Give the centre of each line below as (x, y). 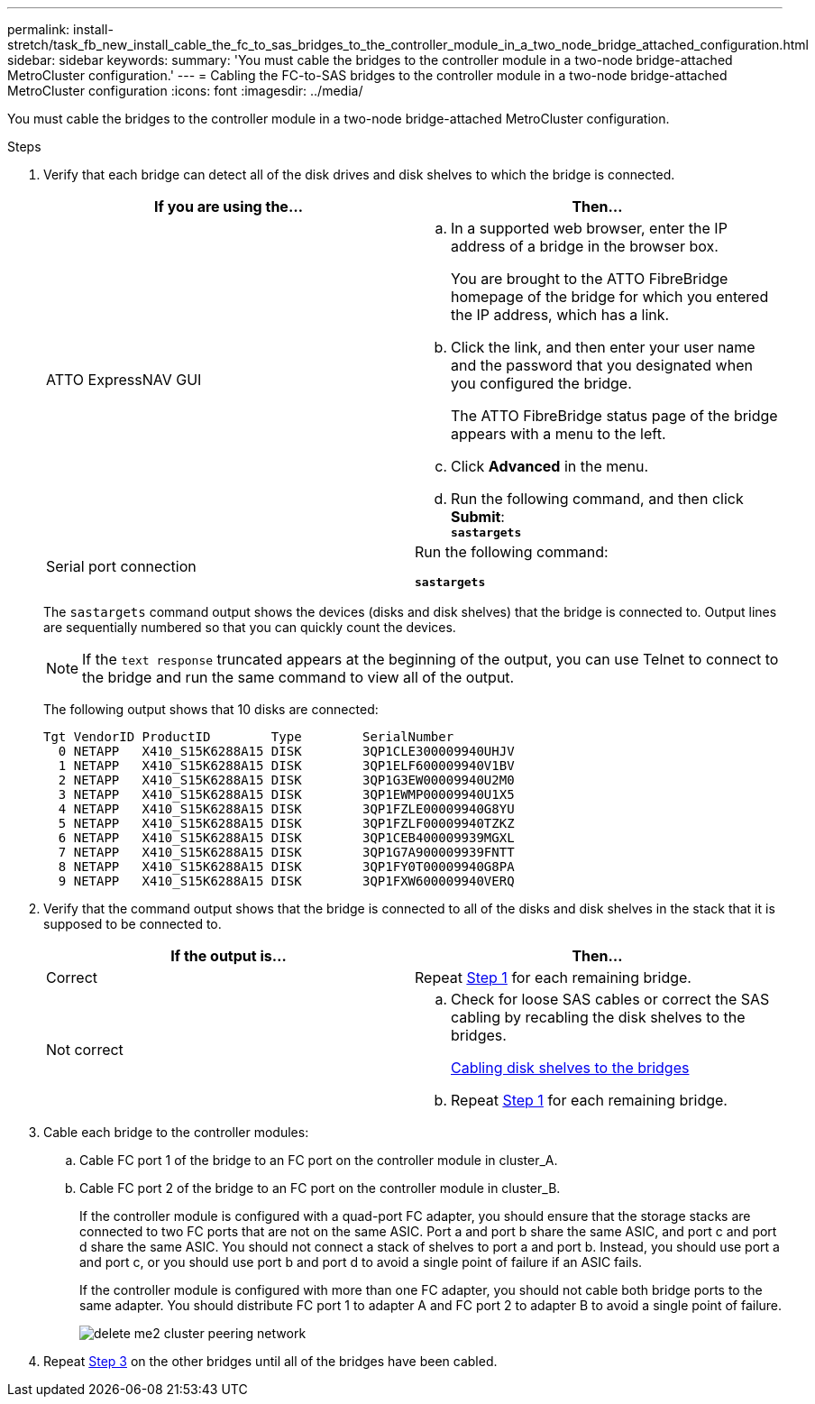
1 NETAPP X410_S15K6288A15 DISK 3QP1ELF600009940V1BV (286, 766)
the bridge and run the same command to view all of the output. (298, 677)
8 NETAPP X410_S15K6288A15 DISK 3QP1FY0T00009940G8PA (286, 867)
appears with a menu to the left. (559, 434)
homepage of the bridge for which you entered (610, 297)
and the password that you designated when (602, 365)
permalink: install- (60, 29)
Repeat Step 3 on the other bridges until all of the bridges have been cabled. (270, 1361)
